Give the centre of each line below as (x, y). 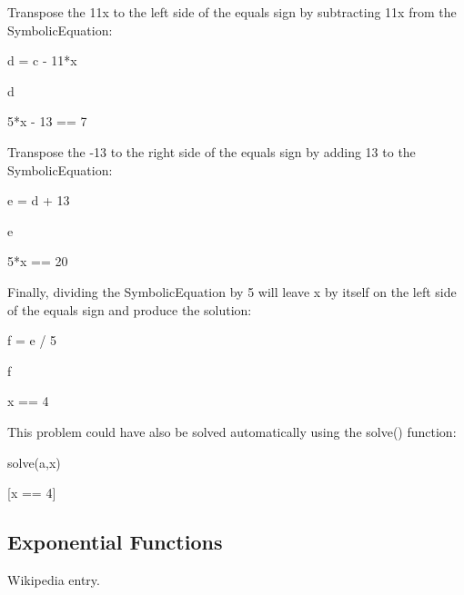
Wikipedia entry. (54, 579)
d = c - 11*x (42, 60)
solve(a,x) (34, 462)
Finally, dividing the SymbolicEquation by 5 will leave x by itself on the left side (232, 291)
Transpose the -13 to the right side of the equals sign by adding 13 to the (212, 151)
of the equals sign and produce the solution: (130, 309)
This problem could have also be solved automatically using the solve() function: (232, 431)
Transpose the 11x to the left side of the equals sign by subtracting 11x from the (232, 12)
